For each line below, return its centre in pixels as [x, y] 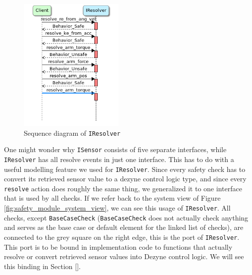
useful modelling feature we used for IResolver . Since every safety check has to [125, 169]
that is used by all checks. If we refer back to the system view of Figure [112, 198]
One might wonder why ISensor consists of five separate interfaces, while [115, 149]
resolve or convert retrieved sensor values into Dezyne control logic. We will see [124, 256]
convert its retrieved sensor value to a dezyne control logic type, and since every [125, 179]
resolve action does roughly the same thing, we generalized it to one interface [123, 188]
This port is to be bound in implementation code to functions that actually [118, 247]
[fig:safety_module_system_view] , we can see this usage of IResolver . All [117, 208]
